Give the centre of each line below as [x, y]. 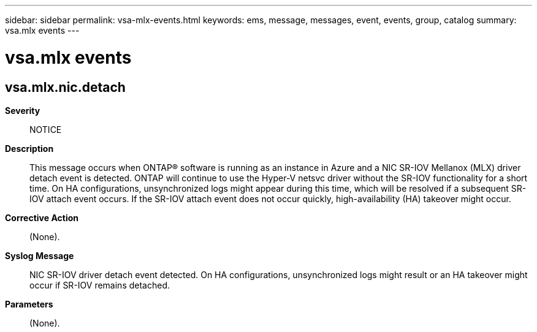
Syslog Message [40, 255]
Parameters [29, 304]
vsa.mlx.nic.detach [65, 87]
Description [29, 148]
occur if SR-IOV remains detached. [100, 285]
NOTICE [46, 129]
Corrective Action [42, 217]
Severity [23, 110]
